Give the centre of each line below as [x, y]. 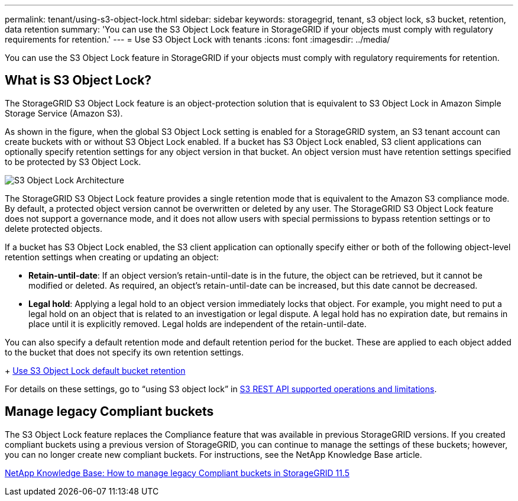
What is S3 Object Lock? [78, 80]
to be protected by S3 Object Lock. [73, 161]
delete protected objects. [54, 228]
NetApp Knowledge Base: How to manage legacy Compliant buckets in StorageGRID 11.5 [177, 473]
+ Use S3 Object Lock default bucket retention [95, 370]
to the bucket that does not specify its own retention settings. [124, 352]
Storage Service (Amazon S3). [64, 113]
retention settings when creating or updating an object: [112, 257]
